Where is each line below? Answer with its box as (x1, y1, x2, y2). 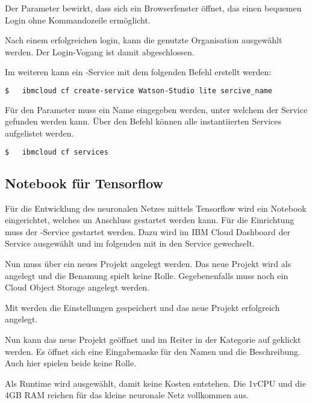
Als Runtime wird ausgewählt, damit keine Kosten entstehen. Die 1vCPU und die (5, 377, 306, 389)
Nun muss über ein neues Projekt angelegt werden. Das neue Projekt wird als (5, 257, 292, 270)
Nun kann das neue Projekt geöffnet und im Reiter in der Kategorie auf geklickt (5, 333, 301, 346)
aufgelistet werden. (5, 127, 74, 140)
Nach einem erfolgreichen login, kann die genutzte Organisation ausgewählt (5, 34, 282, 46)
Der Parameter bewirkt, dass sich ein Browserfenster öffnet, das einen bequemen (5, 2, 302, 14)
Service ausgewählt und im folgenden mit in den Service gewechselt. (5, 237, 255, 250)
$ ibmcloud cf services (5, 147, 108, 156)
